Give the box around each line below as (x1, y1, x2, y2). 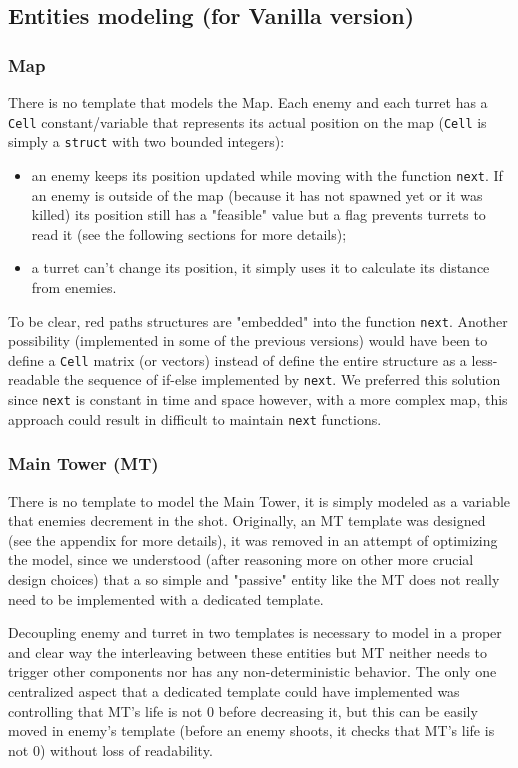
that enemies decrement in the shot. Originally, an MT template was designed (8, 510, 486, 531)
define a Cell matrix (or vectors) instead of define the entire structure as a (8, 349, 467, 370)
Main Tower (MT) (8, 451, 159, 476)
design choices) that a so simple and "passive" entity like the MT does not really (8, 569, 500, 589)
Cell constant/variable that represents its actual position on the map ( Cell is (8, 111, 487, 132)
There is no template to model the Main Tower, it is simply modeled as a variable (8, 490, 511, 511)
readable (8, 369, 60, 390)
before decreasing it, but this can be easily (218, 700, 478, 721)
